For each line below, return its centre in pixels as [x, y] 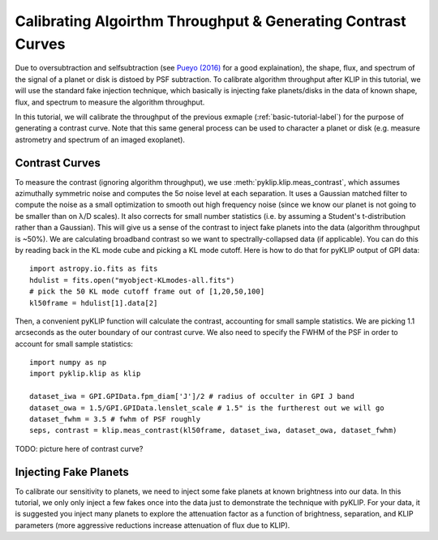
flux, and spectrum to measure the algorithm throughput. [110, 102]
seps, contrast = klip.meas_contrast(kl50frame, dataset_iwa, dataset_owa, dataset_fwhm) [213, 431]
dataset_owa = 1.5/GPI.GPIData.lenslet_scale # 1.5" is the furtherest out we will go [207, 408]
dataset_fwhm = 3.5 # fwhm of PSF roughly [115, 419]
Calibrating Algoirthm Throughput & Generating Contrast [210, 21]
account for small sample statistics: [74, 344]
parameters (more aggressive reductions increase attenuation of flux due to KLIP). [152, 525]
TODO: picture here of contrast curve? [79, 448]
